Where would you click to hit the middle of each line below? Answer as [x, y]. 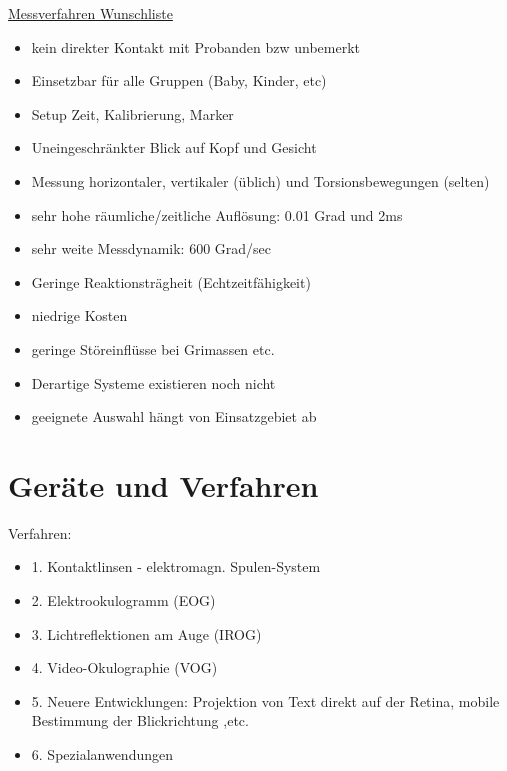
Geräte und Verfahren [163, 484]
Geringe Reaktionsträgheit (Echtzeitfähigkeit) [171, 281]
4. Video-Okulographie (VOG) [124, 667]
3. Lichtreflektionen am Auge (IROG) [146, 633]
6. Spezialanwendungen [102, 754]
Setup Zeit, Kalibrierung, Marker [132, 113]
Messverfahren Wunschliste [90, 13]
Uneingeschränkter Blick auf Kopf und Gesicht [174, 147]
